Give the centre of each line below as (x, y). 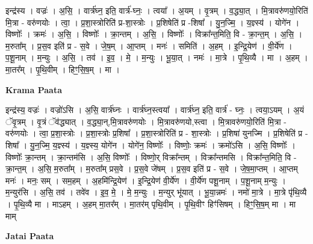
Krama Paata (34, 89)
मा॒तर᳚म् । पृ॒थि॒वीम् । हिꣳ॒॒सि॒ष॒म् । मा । (63, 69)
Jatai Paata (30, 236)
